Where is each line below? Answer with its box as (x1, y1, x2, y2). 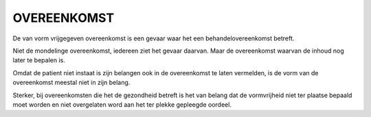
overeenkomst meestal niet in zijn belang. (12, 79, 131, 87)
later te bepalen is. (12, 56, 65, 64)
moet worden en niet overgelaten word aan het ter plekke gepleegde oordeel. (12, 100, 232, 109)
